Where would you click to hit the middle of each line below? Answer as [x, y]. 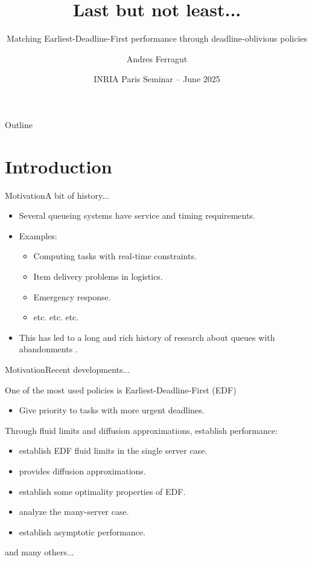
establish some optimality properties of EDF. [102, 491]
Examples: [38, 235]
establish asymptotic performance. [82, 531]
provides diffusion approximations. [82, 470]
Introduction [59, 166]
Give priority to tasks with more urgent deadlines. [112, 410]
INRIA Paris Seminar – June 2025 [157, 79]
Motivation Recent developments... [68, 369]
